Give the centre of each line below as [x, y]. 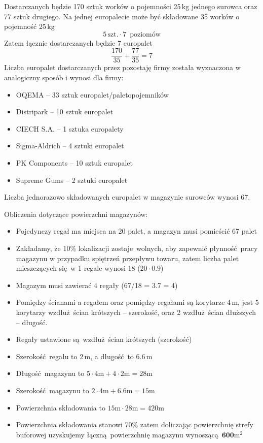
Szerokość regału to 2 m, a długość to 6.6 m [84, 356]
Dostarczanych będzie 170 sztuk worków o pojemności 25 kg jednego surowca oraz [131, 6]
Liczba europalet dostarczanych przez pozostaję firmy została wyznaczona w [122, 67]
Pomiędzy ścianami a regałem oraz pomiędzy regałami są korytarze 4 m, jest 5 [137, 302]
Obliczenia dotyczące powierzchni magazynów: [76, 214]
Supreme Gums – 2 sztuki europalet [72, 180]
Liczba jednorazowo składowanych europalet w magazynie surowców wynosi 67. [127, 197]
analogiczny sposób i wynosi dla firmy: [64, 77]
